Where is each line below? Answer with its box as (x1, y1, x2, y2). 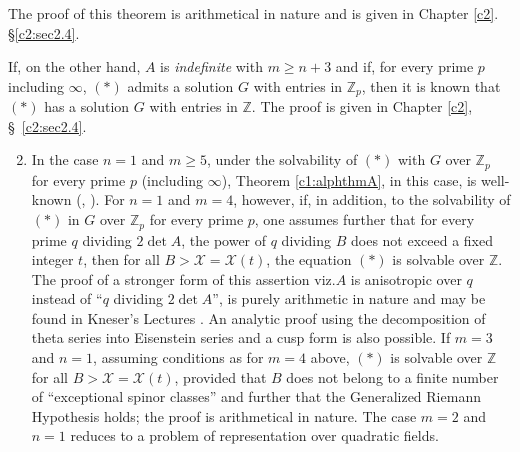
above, (310, 347, 350, 368)
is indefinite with (160, 56, 263, 77)
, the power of (181, 229, 267, 250)
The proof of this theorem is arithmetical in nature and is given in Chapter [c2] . (8, 3, 499, 23)
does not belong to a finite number (286, 366, 499, 387)
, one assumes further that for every (254, 209, 475, 230)
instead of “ (31, 288, 103, 309)
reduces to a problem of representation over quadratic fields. (70, 425, 439, 446)
